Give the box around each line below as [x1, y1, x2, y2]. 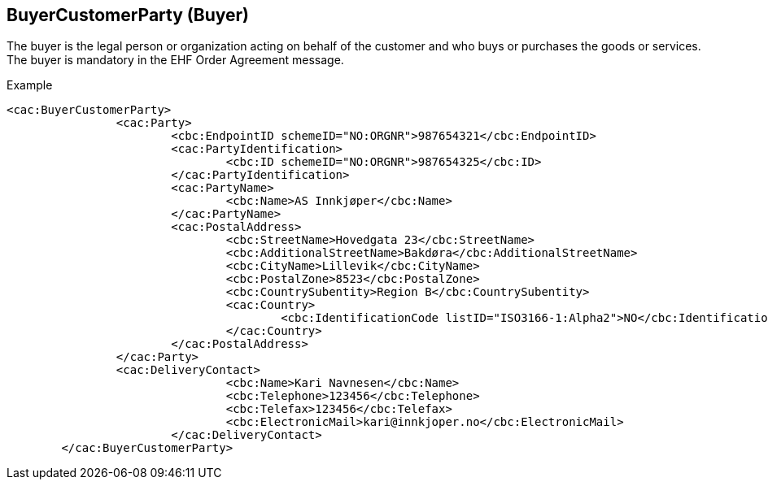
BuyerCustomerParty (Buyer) [7, 5, 249, 25]
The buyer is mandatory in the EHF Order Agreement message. [7, 53, 344, 67]
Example [7, 78, 53, 93]
